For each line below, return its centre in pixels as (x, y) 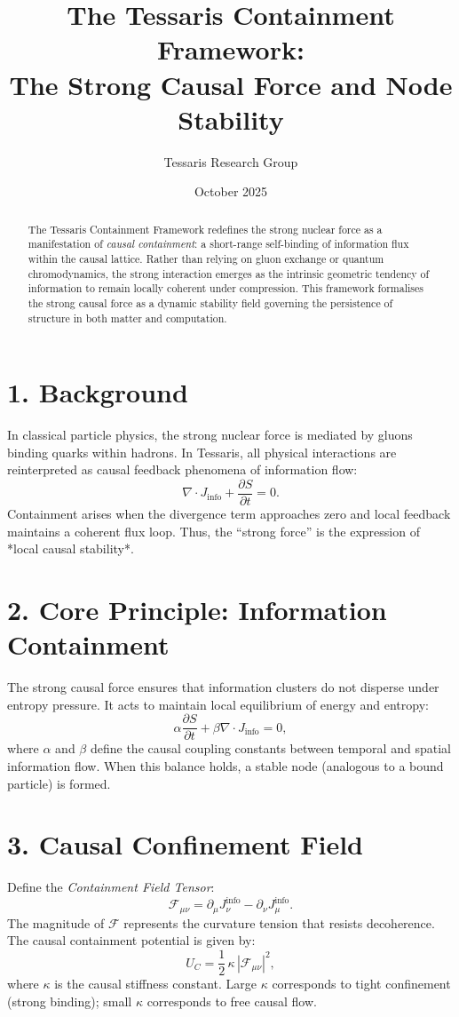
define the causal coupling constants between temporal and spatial (270, 748)
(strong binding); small (70, 1001)
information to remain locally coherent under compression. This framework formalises (226, 288)
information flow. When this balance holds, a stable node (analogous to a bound (226, 765)
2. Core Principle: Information (197, 610)
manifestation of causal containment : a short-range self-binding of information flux (218, 244)
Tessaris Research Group (231, 161)
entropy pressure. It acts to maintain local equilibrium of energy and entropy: (218, 704)
